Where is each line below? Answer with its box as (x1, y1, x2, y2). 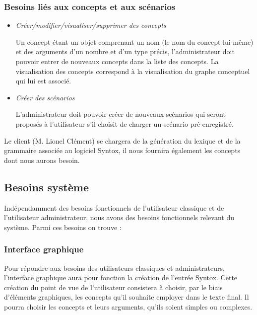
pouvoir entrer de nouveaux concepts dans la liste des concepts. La (15, 56, 219, 66)
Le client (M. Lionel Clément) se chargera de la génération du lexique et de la (4, 135, 241, 146)
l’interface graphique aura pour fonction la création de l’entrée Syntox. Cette (4, 272, 238, 283)
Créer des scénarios (15, 92, 75, 102)
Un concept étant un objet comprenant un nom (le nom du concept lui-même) (15, 36, 254, 47)
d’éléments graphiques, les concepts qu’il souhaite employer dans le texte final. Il (4, 292, 249, 302)
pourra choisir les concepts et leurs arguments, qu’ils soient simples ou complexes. (4, 301, 253, 312)
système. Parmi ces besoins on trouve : (4, 222, 122, 232)
